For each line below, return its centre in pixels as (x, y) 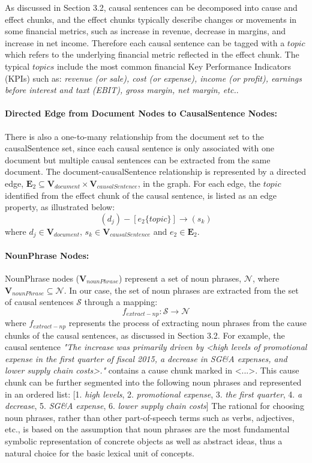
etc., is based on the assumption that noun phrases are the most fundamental (147, 429)
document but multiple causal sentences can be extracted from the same (138, 159)
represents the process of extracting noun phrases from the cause (188, 323)
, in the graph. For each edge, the (199, 183)
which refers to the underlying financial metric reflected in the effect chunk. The (152, 54)
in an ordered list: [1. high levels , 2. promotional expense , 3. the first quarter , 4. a (154, 394)
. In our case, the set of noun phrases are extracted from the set (181, 290)
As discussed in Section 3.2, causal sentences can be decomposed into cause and (151, 7)
